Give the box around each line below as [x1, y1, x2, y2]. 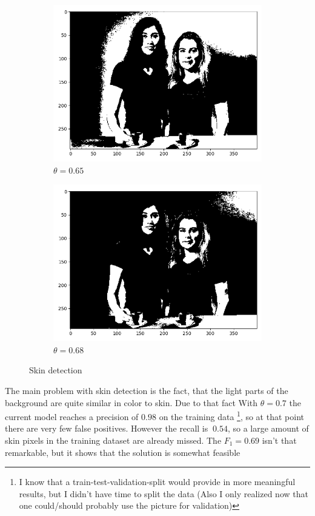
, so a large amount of [227, 422, 309, 435]
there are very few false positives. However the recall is [5, 422, 208, 435]
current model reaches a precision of [5, 410, 139, 423]
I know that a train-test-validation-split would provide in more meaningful [19, 475, 296, 488]
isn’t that [262, 434, 297, 446]
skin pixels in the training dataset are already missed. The [5, 434, 222, 446]
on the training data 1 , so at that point [159, 409, 304, 423]
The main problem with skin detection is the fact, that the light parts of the [5, 384, 288, 396]
